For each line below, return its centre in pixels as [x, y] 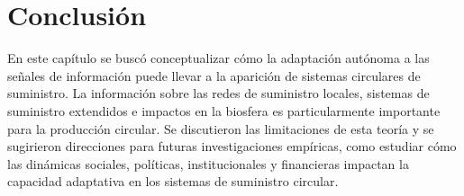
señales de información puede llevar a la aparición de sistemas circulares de [214, 75]
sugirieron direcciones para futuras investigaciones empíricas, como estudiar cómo [232, 146]
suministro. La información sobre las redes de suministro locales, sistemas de [218, 93]
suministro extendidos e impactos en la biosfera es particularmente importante [224, 110]
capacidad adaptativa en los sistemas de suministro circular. [173, 181]
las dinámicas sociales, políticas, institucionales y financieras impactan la [208, 163]
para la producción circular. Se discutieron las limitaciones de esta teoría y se [221, 128]
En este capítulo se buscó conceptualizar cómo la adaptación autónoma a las [218, 58]
